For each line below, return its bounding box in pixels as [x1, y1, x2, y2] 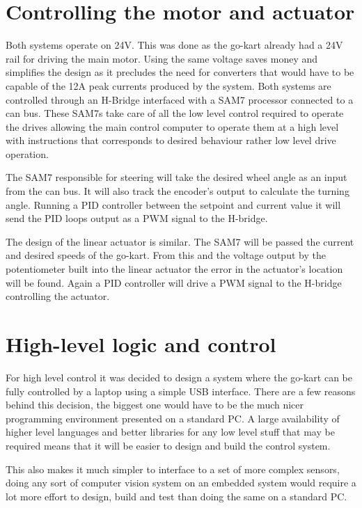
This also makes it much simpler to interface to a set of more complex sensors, [6, 461, 340, 476]
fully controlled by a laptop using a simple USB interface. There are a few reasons [6, 383, 356, 398]
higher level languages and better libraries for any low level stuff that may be [6, 424, 335, 439]
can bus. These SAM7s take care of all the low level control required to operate [6, 106, 344, 120]
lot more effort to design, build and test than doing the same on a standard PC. [6, 489, 347, 503]
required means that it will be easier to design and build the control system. [6, 438, 331, 452]
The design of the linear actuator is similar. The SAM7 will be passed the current [6, 234, 354, 248]
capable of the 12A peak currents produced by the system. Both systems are [6, 78, 331, 93]
